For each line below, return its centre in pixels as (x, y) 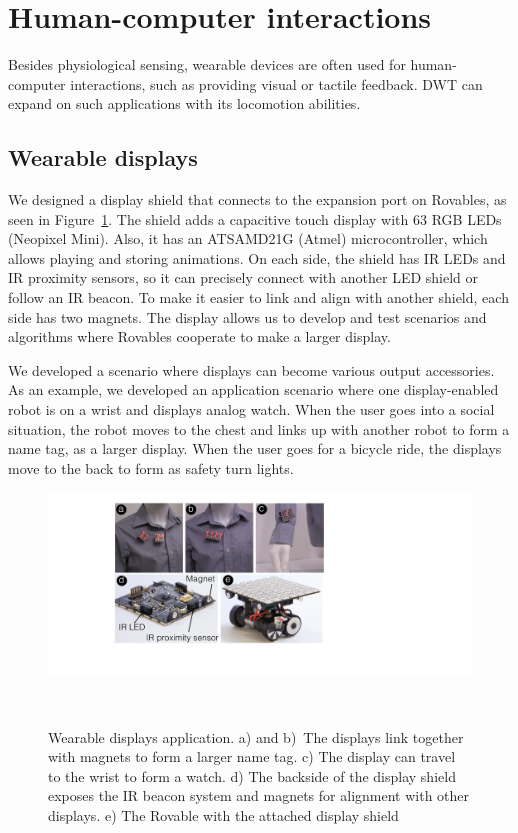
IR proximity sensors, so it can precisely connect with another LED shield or (243, 277)
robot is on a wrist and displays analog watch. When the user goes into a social (251, 409)
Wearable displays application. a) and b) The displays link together (256, 736)
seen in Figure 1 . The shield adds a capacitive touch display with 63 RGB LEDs (255, 218)
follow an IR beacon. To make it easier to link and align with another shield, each (258, 297)
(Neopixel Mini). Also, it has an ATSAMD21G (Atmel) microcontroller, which (248, 238)
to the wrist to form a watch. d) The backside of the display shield (252, 775)
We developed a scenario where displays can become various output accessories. (251, 369)
